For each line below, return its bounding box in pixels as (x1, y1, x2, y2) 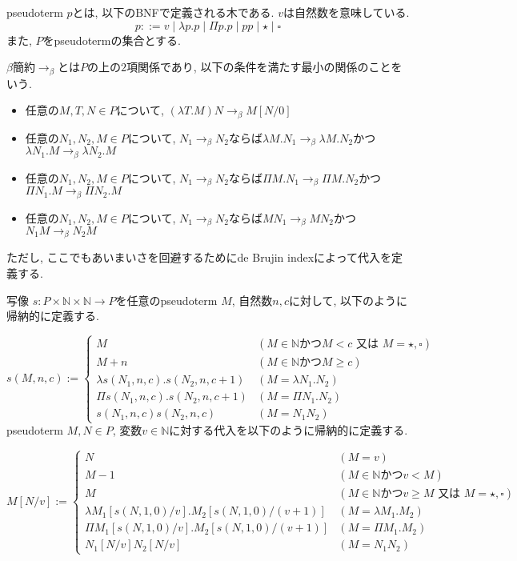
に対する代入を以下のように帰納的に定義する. (169, 422, 408, 439)
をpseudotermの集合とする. (42, 31, 181, 48)
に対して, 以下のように (288, 291, 408, 308)
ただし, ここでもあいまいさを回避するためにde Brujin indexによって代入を (6, 249, 391, 266)
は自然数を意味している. (283, 4, 410, 20)
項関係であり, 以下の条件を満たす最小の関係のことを (126, 58, 403, 75)
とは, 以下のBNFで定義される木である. (72, 4, 275, 20)
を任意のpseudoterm (115, 291, 218, 308)
